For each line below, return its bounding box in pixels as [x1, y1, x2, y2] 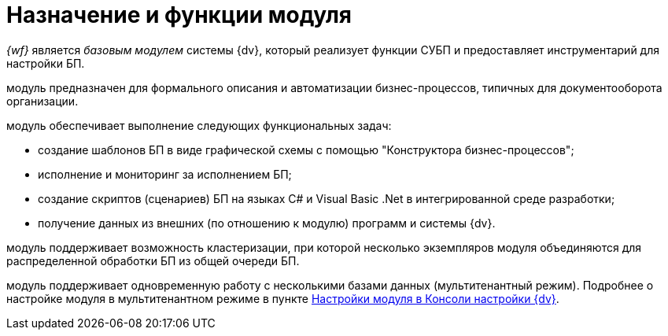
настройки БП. [6, 56, 85, 70]
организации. [6, 94, 79, 108]
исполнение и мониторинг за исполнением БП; [38, 167, 292, 181]
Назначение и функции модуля [6, 2, 352, 28]
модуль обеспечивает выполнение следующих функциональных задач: [6, 118, 392, 132]
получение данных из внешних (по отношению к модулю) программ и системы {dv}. [38, 216, 496, 230]
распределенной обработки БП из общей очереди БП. [6, 253, 300, 268]
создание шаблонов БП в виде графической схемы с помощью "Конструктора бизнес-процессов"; [38, 142, 574, 157]
